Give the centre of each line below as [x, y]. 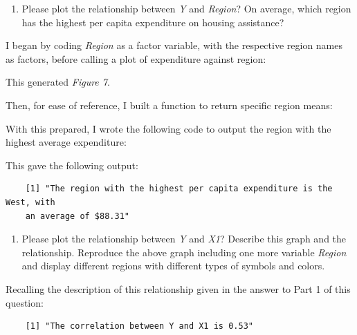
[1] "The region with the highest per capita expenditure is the [179, 189]
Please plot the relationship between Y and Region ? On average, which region [186, 8]
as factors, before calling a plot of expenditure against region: [136, 58]
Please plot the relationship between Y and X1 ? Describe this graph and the [184, 239]
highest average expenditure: [66, 142]
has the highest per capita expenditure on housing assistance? [153, 22]
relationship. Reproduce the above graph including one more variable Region [184, 252]
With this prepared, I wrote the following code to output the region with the [168, 128]
